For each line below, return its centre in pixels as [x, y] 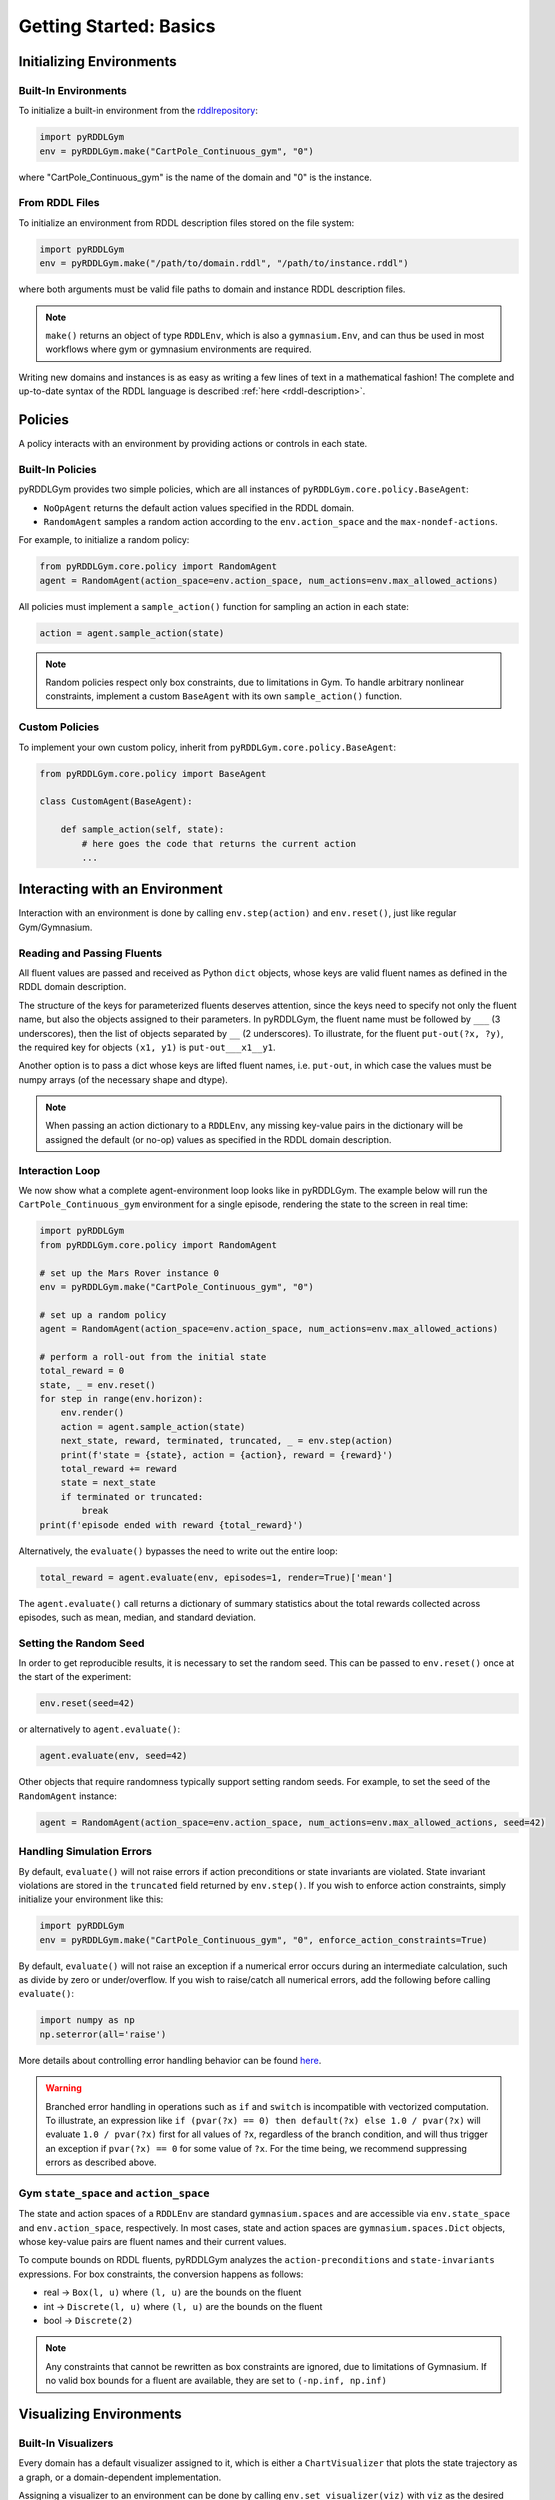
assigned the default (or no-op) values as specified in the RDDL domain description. [218, 1139]
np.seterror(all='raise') [103, 2034]
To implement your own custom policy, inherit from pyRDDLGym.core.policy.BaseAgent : [207, 747]
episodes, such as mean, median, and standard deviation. [137, 1617]
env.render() [92, 1413]
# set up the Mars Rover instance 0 [129, 1273]
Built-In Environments [72, 90]
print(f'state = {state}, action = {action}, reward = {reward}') [227, 1454]
